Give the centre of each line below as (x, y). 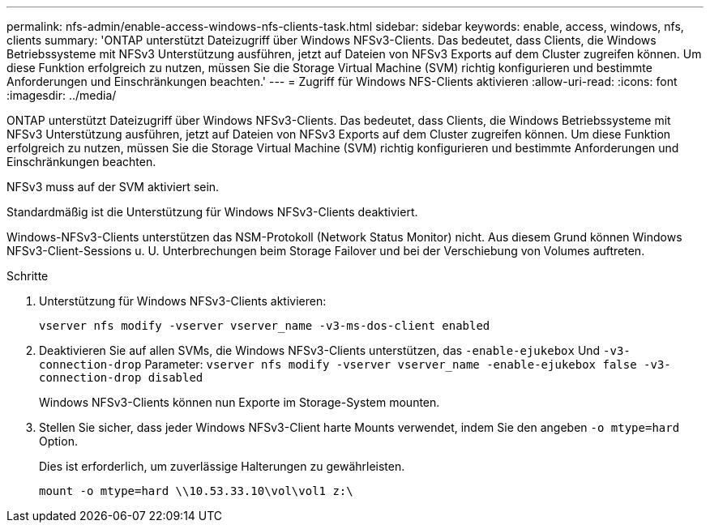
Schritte (28, 276)
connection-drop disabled (121, 378)
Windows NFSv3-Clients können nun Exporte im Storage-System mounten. (240, 402)
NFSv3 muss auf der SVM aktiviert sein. (113, 187)
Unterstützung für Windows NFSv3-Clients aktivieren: (183, 301)
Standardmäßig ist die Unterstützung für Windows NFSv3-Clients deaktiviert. (212, 212)
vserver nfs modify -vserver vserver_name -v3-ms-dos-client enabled (265, 326)
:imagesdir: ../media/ (62, 95)
